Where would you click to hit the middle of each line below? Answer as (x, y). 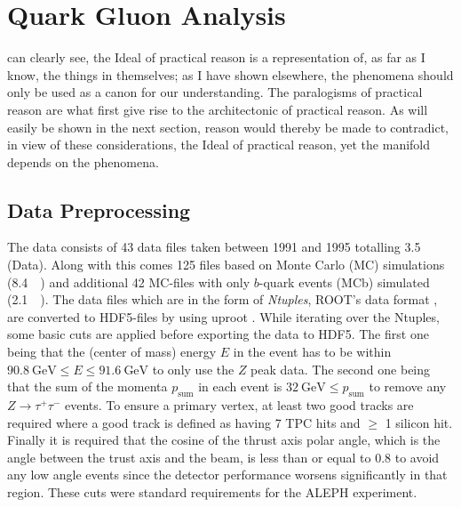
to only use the (193, 369)
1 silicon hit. (419, 422)
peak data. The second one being (341, 369)
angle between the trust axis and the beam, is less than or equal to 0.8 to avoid (223, 457)
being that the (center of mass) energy (112, 352)
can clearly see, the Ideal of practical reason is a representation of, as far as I (216, 57)
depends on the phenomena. (83, 161)
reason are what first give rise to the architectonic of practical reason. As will (218, 109)
